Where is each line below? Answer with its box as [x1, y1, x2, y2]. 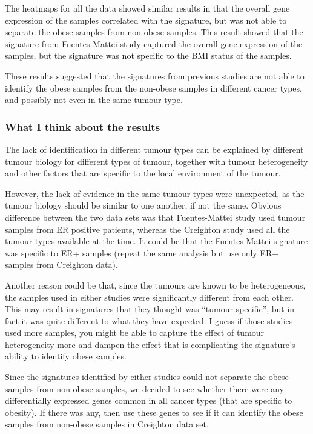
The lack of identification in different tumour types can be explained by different [5, 142, 304, 155]
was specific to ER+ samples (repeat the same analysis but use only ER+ [5, 246, 279, 259]
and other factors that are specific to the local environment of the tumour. [5, 167, 281, 179]
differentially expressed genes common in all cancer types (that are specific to [5, 394, 292, 407]
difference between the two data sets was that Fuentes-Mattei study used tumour [5, 210, 306, 223]
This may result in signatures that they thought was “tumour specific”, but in [5, 302, 295, 315]
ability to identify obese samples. [5, 350, 127, 362]
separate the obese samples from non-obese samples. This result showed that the [5, 25, 303, 38]
